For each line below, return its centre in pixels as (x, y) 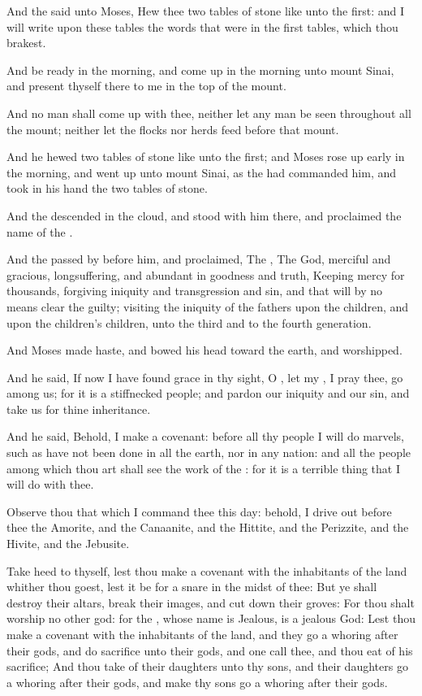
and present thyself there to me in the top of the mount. (146, 86)
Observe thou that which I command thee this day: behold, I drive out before (199, 511)
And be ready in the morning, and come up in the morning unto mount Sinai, (200, 70)
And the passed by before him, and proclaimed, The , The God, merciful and (199, 259)
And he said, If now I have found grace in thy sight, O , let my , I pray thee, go (205, 377)
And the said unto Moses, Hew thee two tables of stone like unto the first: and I (206, 11)
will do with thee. (50, 484)
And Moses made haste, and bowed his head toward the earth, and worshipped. (205, 350)
